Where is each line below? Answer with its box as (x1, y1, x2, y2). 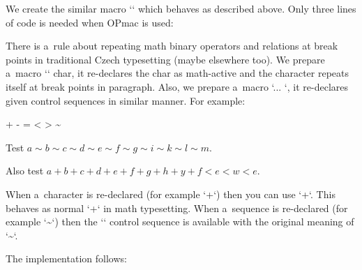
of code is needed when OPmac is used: (6, 15, 174, 29)
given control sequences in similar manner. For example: (6, 93, 246, 107)
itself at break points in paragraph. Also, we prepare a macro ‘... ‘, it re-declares (6, 79, 349, 93)
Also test (6, 163, 44, 178)
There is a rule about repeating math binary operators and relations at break (6, 38, 338, 53)
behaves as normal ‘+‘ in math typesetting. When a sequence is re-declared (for (6, 200, 348, 215)
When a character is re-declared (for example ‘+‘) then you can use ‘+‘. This (6, 186, 335, 201)
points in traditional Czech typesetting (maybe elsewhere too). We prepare (6, 52, 325, 66)
